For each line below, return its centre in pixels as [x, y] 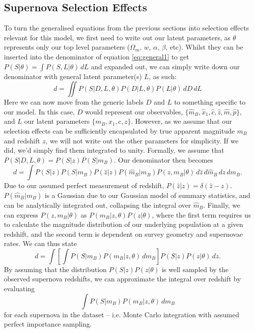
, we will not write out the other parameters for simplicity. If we [142, 140]
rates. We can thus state [41, 243]
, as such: [163, 76]
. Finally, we [222, 205]
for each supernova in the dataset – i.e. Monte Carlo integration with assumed [122, 314]
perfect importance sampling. [48, 324]
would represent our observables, [134, 111]
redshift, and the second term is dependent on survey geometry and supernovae [123, 234]
